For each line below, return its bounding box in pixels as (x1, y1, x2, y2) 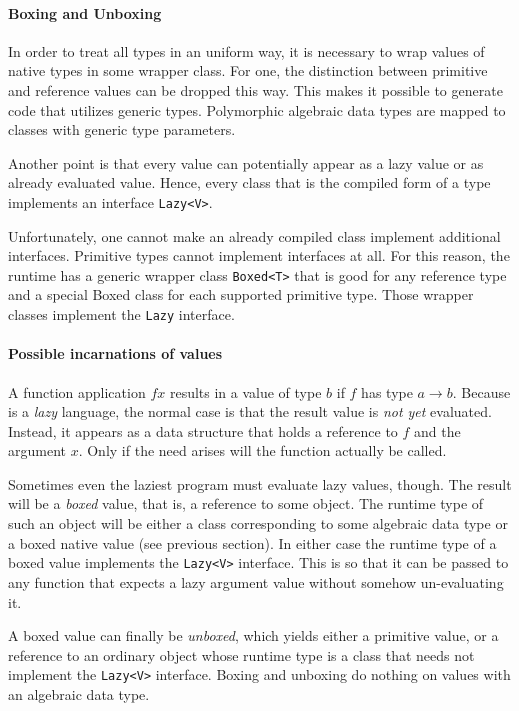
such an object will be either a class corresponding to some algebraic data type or (8, 513, 508, 534)
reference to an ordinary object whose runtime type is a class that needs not (8, 644, 475, 665)
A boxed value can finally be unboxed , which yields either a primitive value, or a (8, 625, 499, 646)
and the (414, 420, 461, 441)
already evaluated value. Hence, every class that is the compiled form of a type (8, 172, 491, 193)
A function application (8, 381, 146, 402)
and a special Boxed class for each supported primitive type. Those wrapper (8, 284, 474, 305)
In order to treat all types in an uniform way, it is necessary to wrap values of (8, 40, 485, 61)
